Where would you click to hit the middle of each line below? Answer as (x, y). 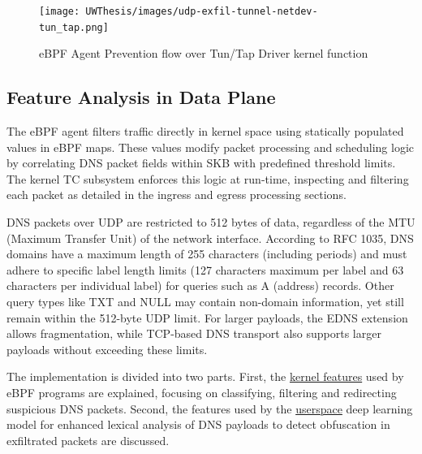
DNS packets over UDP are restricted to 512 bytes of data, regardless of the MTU (211, 222)
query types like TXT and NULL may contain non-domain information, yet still (205, 302)
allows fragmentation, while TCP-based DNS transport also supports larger (194, 333)
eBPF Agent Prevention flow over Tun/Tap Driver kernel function (204, 53)
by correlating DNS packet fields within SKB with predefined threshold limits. (201, 163)
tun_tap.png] (74, 27)
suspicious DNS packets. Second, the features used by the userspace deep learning (210, 408)
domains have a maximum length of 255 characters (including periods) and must (207, 254)
